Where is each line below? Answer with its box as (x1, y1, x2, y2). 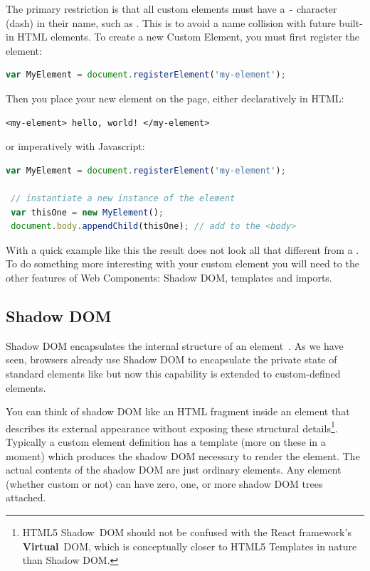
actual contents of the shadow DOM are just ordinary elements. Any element (6, 462, 342, 477)
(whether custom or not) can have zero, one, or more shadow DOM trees (6, 476, 323, 491)
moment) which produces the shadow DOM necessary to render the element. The (6, 448, 360, 463)
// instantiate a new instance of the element (11, 193, 236, 203)
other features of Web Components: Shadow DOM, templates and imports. (6, 270, 332, 284)
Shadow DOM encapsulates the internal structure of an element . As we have (6, 338, 344, 353)
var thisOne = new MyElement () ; (11, 207, 164, 218)
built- (339, 15, 363, 30)
